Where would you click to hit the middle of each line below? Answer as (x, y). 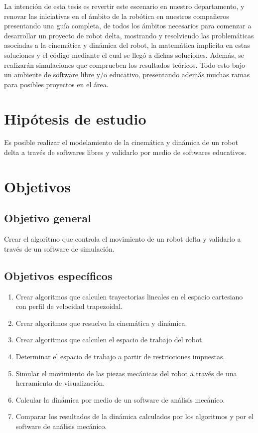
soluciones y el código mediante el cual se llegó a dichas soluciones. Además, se (124, 55)
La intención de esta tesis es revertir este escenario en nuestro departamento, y (124, 6)
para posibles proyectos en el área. (56, 84)
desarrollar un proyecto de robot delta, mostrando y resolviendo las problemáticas (129, 35)
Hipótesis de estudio (75, 118)
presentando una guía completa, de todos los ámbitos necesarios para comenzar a (128, 26)
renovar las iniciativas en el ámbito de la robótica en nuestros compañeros (117, 16)
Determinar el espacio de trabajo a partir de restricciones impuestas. (120, 356)
